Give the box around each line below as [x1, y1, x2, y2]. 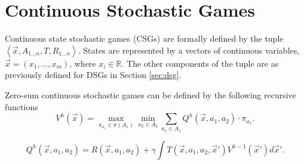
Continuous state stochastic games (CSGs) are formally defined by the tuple [5, 32, 284, 45]
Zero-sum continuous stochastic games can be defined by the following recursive [5, 88, 296, 101]
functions [5, 100, 38, 113]
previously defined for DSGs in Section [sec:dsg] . [5, 69, 182, 81]
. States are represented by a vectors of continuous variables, [78, 43, 300, 56]
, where [69, 57, 96, 69]
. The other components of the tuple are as [121, 57, 279, 69]
